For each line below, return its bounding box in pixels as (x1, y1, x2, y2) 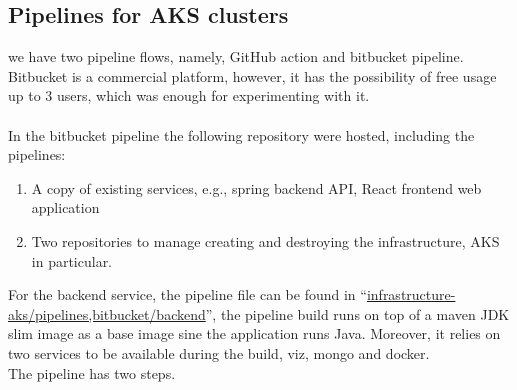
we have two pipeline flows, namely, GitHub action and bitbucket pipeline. (8, 46, 464, 67)
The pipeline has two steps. (8, 362, 176, 383)
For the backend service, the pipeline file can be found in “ (8, 284, 367, 305)
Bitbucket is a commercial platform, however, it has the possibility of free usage (8, 65, 497, 86)
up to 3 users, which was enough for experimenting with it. (8, 85, 370, 106)
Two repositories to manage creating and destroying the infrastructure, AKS (31, 230, 500, 251)
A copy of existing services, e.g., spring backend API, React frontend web (31, 177, 482, 198)
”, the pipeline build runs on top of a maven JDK (205, 303, 510, 324)
